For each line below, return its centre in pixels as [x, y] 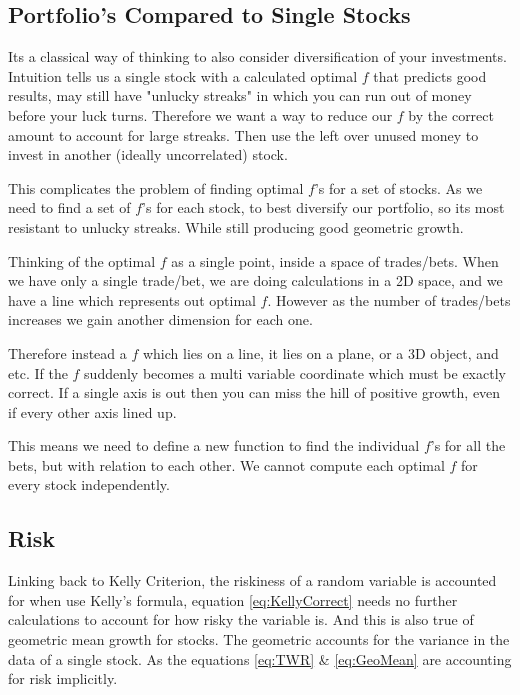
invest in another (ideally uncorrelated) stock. [148, 154]
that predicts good [430, 75]
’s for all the [468, 445]
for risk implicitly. [63, 678]
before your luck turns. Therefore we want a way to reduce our [200, 114]
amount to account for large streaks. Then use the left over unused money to [243, 134]
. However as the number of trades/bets [389, 299]
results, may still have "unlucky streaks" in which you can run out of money [240, 95]
